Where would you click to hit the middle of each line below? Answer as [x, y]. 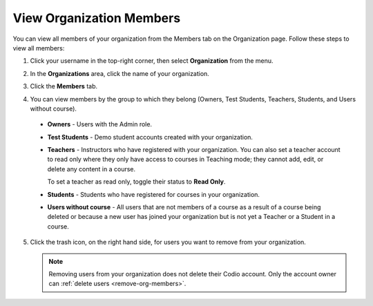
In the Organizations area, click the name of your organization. [120, 73]
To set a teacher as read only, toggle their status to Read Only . [136, 182]
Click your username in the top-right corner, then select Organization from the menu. [152, 61]
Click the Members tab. [64, 86]
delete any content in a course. [92, 169]
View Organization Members [97, 18]
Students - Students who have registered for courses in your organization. [154, 194]
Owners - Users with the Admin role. [99, 124]
